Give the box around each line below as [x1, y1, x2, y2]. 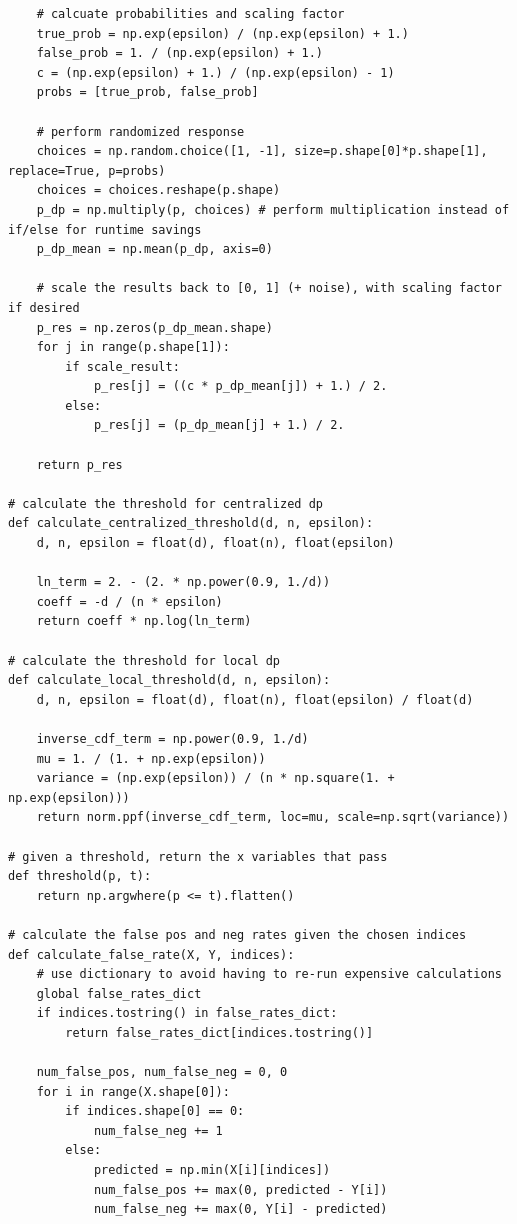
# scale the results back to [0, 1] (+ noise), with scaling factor [36, 281, 502, 296]
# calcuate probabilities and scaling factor [36, 7, 345, 21]
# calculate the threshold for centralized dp [8, 496, 323, 511]
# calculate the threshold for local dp [8, 653, 281, 668]
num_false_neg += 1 [93, 1123, 223, 1138]
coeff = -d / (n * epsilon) [36, 594, 223, 609]
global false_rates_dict [36, 986, 202, 1001]
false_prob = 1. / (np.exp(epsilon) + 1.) [36, 46, 323, 61]
